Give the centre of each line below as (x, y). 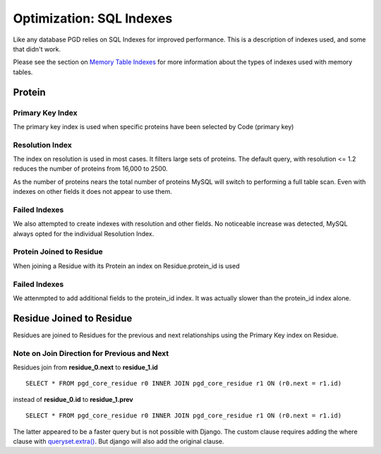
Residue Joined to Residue (73, 318)
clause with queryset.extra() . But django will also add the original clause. (119, 441)
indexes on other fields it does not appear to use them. (92, 192)
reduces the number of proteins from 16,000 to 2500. (91, 168)
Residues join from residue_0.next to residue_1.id (85, 367)
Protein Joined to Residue (58, 252)
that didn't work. (37, 49)
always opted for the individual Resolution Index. (84, 233)
